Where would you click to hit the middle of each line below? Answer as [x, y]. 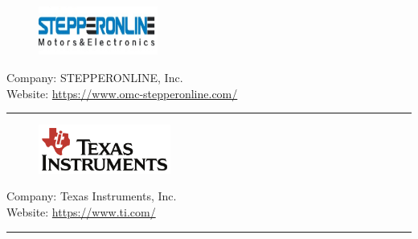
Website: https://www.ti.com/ [81, 211]
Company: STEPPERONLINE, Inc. [95, 78]
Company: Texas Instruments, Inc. [92, 196]
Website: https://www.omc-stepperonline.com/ [122, 93]
